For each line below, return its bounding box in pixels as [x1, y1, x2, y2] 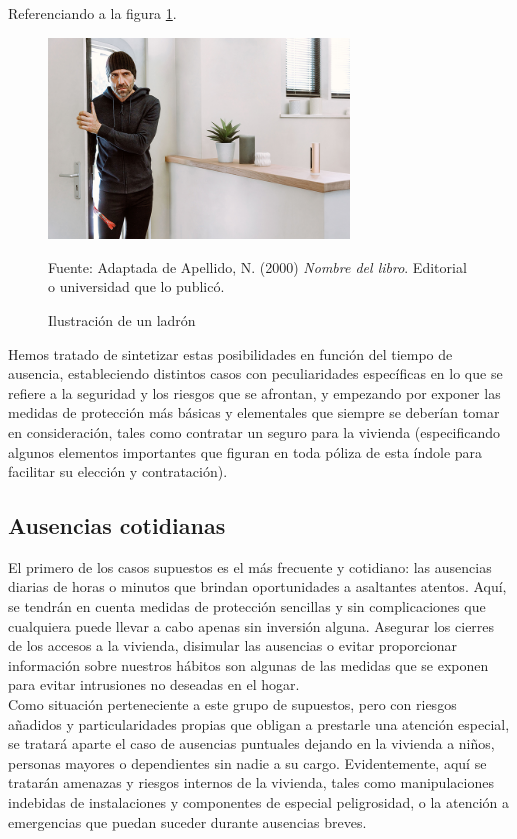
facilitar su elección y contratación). [8, 461, 228, 482]
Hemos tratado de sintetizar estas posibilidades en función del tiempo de [8, 343, 453, 364]
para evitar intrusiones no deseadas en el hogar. [8, 674, 300, 695]
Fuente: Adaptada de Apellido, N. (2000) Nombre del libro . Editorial [48, 256, 467, 277]
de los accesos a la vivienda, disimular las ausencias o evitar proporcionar [8, 635, 458, 656]
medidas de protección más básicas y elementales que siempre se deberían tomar [8, 402, 500, 423]
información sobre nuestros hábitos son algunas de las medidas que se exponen [8, 654, 489, 675]
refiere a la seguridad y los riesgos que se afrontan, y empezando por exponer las [8, 382, 501, 403]
